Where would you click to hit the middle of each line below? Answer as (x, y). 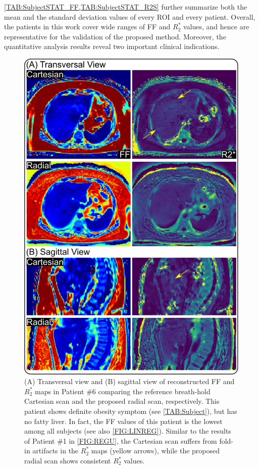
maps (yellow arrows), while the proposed (156, 451)
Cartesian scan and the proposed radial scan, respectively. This (122, 401)
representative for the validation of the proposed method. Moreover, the (115, 36)
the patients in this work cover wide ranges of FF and (87, 27)
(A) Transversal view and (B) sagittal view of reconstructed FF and (129, 381)
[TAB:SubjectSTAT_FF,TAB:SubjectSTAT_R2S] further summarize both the (126, 7)
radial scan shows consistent (68, 461)
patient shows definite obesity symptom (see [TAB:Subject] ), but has (131, 411)
